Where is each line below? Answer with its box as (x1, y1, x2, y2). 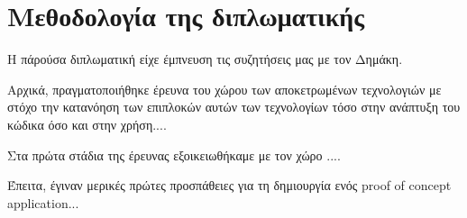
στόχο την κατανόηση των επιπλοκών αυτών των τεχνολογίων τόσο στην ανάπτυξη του (7, 97, 461, 116)
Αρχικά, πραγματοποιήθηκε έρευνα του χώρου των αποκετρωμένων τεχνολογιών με (7, 79, 442, 98)
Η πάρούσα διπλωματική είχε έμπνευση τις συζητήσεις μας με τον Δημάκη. (7, 50, 403, 68)
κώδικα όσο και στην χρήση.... (7, 114, 167, 133)
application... (7, 193, 79, 212)
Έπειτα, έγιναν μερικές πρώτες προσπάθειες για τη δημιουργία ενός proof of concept (7, 176, 452, 195)
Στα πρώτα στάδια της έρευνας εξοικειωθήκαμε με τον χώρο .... (7, 145, 341, 164)
